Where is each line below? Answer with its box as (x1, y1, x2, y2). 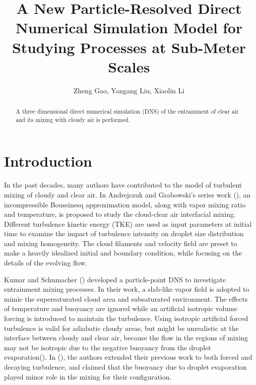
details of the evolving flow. (4, 257, 87, 268)
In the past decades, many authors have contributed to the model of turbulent (4, 180, 242, 190)
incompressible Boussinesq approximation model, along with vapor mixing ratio (4, 199, 246, 209)
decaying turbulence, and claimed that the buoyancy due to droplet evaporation (4, 362, 247, 372)
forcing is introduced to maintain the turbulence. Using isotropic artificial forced (4, 313, 249, 323)
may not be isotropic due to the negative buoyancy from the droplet (4, 342, 211, 352)
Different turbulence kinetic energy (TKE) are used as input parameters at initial (4, 218, 252, 229)
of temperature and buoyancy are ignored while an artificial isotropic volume (4, 303, 238, 314)
